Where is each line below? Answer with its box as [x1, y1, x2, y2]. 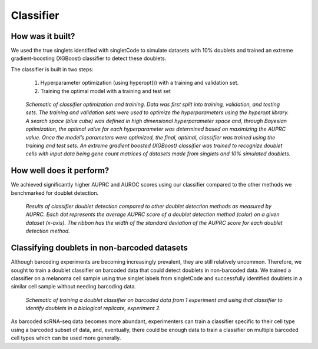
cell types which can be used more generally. [11, 334, 121, 341]
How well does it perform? [11, 165, 110, 176]
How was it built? [11, 31, 75, 41]
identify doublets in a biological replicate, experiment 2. [25, 305, 161, 312]
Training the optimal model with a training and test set [40, 87, 171, 94]
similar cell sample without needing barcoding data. [11, 283, 137, 290]
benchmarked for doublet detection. [11, 189, 99, 197]
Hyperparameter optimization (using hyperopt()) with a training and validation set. [40, 79, 239, 87]
